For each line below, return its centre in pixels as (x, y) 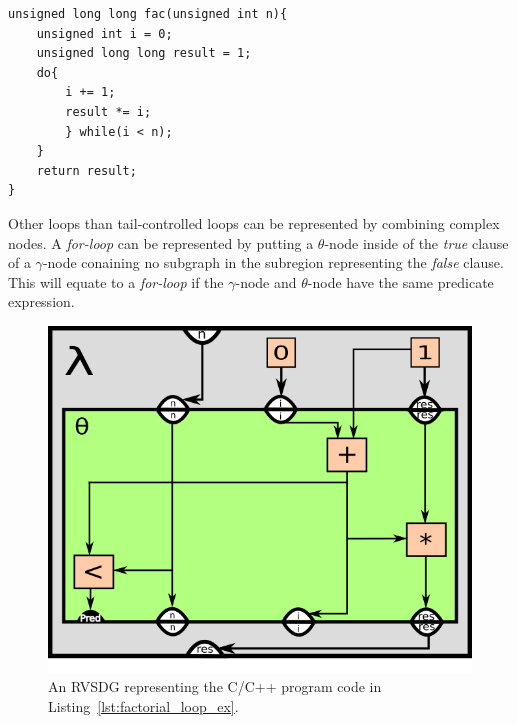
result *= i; (108, 111)
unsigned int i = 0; (104, 33)
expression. (41, 301)
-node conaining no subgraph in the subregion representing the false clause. (273, 262)
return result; (86, 170)
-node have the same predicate (400, 281)
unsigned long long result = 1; (144, 53)
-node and (266, 281)
